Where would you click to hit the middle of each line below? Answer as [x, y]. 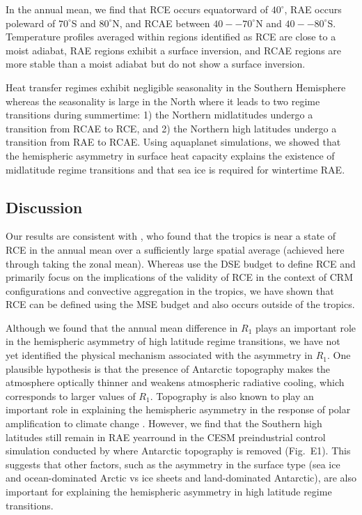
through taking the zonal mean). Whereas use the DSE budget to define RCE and [181, 263]
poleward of [31, 23]
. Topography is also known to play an [232, 395]
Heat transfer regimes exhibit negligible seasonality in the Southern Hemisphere [176, 87]
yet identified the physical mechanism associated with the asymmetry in [159, 355]
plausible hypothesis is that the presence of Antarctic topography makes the [168, 368]
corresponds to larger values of [71, 395]
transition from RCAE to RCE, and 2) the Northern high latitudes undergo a [171, 128]
